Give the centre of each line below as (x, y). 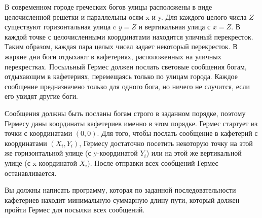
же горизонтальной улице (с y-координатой (71, 153)
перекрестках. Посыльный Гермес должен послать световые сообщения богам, (126, 66)
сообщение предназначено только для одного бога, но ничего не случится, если (127, 86)
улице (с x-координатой (41, 162)
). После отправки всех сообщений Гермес (153, 162)
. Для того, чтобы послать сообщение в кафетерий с (177, 133)
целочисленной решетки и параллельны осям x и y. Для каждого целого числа (126, 16)
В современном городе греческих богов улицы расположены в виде (108, 7)
